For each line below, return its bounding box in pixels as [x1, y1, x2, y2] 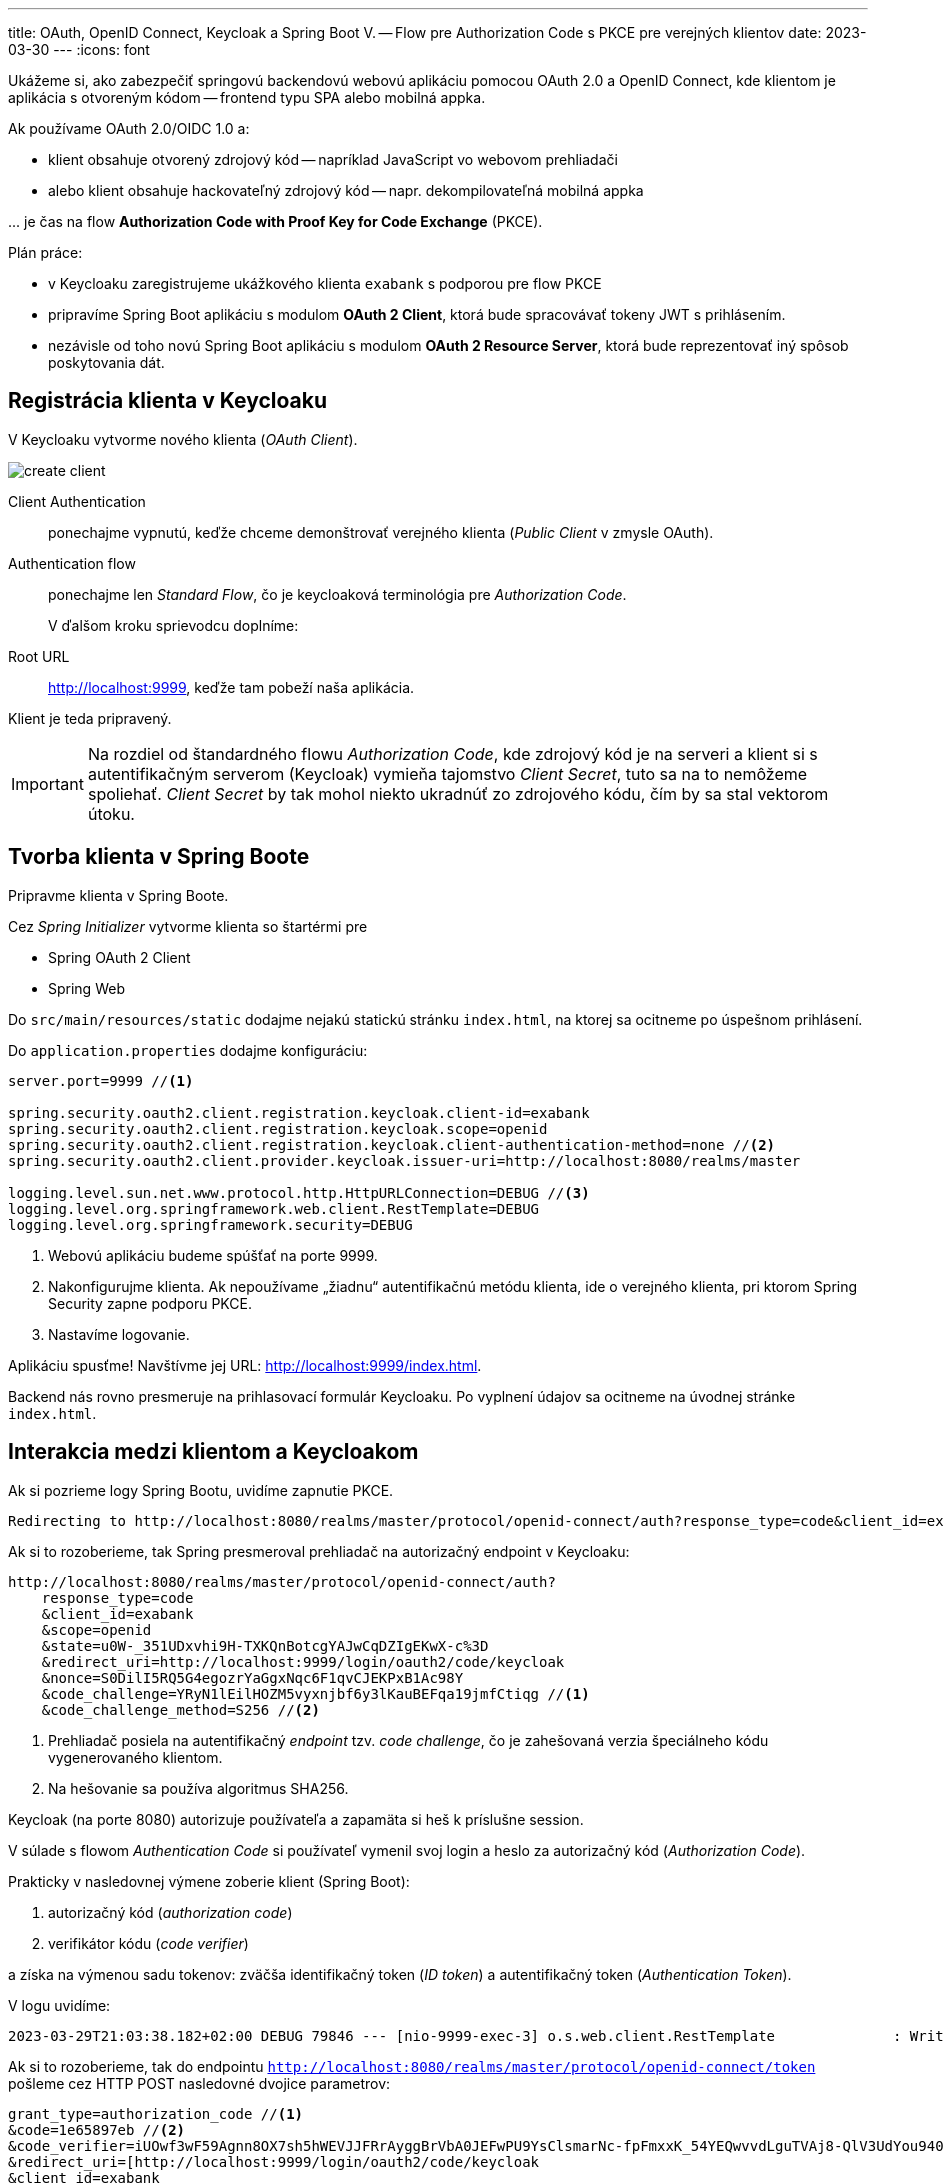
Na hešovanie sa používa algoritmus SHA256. [48, 1779, 349, 1797]
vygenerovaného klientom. [48, 1748, 223, 1766]
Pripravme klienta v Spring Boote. [8, 886, 229, 904]
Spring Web [48, 979, 125, 997]
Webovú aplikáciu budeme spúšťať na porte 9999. [48, 1246, 378, 1264]
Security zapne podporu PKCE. [48, 1294, 252, 1312]
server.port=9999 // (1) [8, 1072, 194, 1089]
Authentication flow [8, 554, 136, 572]
